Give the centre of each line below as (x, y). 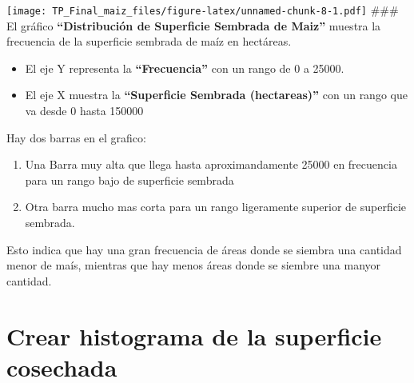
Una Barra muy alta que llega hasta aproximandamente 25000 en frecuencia (211, 164)
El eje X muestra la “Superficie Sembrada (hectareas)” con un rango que (216, 95)
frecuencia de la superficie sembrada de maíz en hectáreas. (149, 41)
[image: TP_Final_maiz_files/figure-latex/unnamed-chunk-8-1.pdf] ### (203, 10)
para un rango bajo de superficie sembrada (129, 180)
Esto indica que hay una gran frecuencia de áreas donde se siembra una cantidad (204, 249)
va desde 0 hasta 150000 (84, 111)
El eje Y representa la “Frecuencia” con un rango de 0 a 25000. (185, 68)
